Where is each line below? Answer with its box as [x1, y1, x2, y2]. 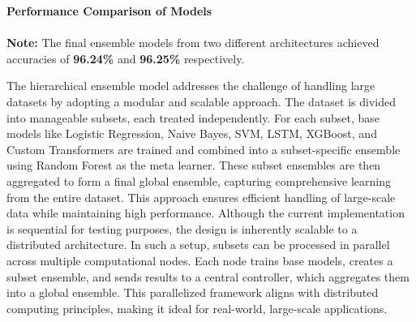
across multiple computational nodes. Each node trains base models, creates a [6, 251, 393, 268]
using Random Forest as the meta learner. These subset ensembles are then [6, 157, 381, 174]
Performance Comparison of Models [6, 2, 212, 19]
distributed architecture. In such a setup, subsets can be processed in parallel [6, 236, 390, 253]
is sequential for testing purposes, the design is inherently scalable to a [6, 220, 358, 237]
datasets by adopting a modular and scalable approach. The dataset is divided [6, 92, 396, 109]
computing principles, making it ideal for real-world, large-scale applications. [6, 299, 388, 316]
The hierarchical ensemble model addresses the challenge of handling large [6, 77, 375, 94]
